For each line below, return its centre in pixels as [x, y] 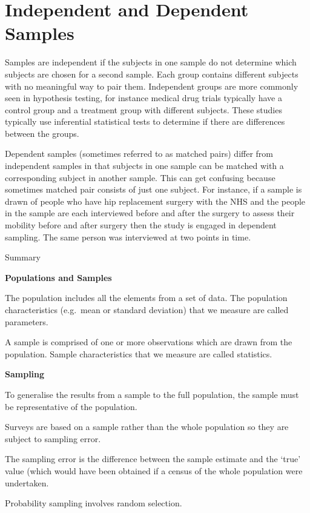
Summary [23, 257]
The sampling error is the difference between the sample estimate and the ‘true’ [153, 459]
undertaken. [27, 482]
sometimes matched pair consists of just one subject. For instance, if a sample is [153, 189]
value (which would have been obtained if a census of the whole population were [154, 470]
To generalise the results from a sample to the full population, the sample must [152, 394]
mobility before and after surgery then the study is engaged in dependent [141, 225]
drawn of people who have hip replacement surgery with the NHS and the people [155, 201]
